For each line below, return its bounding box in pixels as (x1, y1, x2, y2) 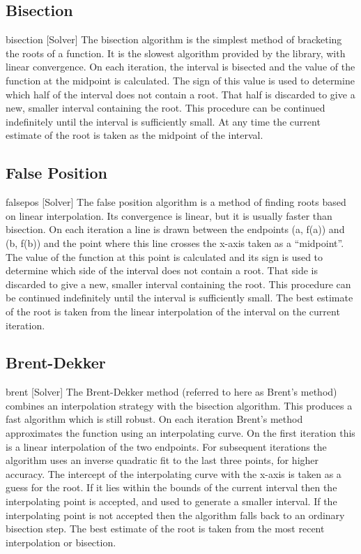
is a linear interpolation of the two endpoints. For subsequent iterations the (6, 439, 327, 454)
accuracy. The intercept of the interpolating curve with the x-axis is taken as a (6, 466, 341, 481)
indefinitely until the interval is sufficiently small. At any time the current (6, 114, 321, 128)
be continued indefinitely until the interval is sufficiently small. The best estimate (6, 290, 353, 305)
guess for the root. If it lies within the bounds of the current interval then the (6, 480, 337, 495)
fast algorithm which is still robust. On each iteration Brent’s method (6, 412, 303, 426)
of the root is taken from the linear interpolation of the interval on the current (6, 304, 340, 318)
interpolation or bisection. (6, 534, 116, 549)
